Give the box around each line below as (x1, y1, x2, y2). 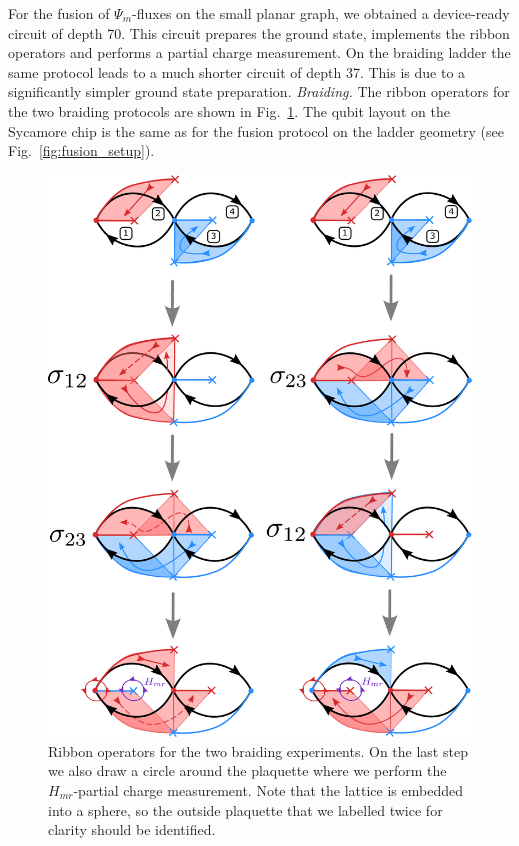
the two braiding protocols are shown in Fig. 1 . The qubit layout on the (8, 100, 450, 121)
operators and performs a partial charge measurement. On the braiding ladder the (8, 42, 511, 63)
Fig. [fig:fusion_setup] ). (8, 140, 155, 161)
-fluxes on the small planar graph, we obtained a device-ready (132, 3, 510, 23)
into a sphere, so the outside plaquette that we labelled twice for (48, 799, 443, 820)
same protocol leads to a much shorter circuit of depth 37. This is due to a (8, 61, 466, 82)
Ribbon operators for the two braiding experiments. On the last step (48, 740, 468, 761)
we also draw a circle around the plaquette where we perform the (48, 760, 447, 781)
